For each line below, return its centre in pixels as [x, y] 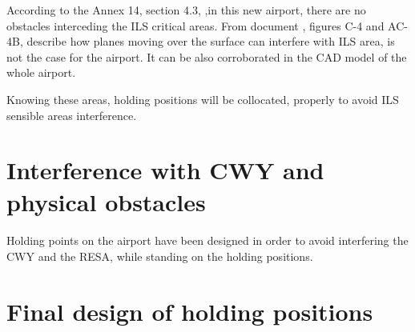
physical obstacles [106, 201]
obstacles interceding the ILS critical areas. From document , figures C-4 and [195, 25]
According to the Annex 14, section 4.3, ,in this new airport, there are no [186, 10]
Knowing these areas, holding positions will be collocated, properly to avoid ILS [203, 99]
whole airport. [41, 72]
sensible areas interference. [72, 115]
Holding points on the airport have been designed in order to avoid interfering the [207, 240]
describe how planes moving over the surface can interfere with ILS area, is [211, 41]
